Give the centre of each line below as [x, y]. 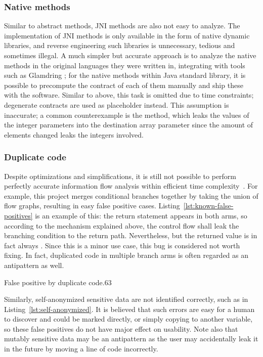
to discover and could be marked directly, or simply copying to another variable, [128, 319]
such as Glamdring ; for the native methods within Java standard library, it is [125, 75]
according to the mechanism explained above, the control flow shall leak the [122, 225]
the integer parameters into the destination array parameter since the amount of [129, 125]
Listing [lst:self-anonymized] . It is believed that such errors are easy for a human [129, 309]
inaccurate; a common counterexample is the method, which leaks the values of [127, 115]
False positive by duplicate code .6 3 [58, 282]
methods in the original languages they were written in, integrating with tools [125, 65]
